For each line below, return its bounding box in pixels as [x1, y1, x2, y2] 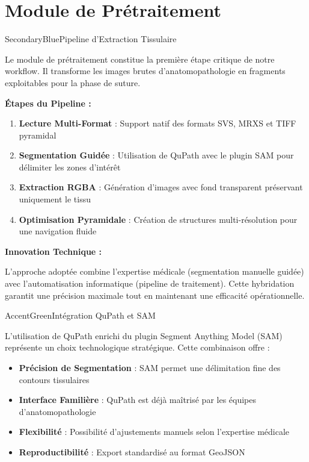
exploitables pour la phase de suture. [5, 76, 141, 89]
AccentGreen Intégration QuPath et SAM [5, 309, 156, 322]
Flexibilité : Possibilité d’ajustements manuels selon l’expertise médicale [19, 425, 290, 438]
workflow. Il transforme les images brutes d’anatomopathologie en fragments [5, 64, 286, 77]
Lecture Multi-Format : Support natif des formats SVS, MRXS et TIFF [19, 117, 296, 130]
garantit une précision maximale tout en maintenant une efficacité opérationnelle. [5, 289, 305, 301]
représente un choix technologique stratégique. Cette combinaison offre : [5, 341, 270, 354]
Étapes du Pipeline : [5, 96, 91, 109]
